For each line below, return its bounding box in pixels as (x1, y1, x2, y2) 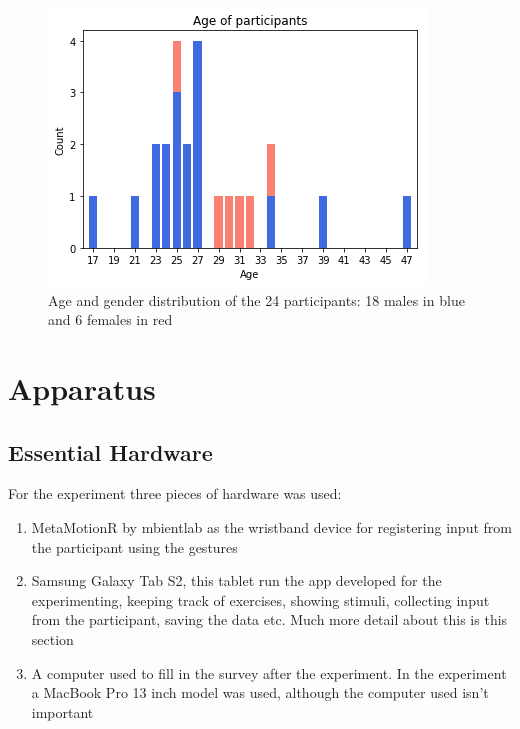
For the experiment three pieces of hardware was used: (8, 483, 342, 504)
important (31, 701, 94, 722)
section (31, 628, 74, 649)
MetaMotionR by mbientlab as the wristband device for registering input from (31, 516, 512, 537)
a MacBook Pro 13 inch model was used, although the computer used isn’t (31, 682, 489, 703)
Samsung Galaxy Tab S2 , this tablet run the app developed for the (31, 570, 442, 591)
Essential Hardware (8, 436, 213, 467)
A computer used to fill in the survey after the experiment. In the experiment (31, 662, 507, 683)
